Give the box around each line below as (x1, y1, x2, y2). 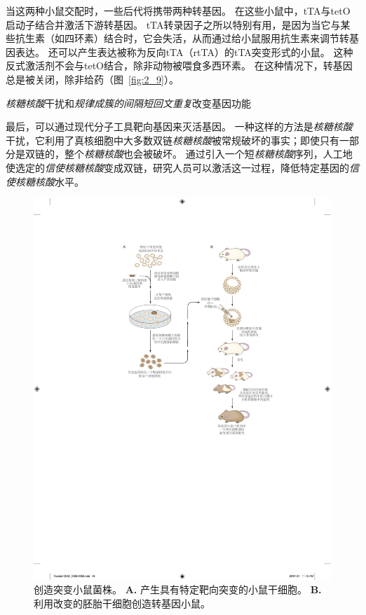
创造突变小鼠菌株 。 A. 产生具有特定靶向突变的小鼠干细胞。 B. (34, 582, 322, 597)
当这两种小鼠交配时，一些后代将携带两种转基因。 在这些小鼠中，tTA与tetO (6, 4, 351, 18)
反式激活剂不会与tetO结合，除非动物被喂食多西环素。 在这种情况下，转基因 (6, 58, 353, 73)
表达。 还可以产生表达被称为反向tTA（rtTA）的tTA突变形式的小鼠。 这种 (15, 44, 353, 59)
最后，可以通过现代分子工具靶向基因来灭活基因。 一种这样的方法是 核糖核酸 (6, 119, 353, 134)
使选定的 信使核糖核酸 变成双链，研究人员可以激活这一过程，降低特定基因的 (6, 160, 349, 174)
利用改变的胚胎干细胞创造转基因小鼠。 (34, 596, 210, 611)
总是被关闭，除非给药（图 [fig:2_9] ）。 (6, 71, 179, 86)
